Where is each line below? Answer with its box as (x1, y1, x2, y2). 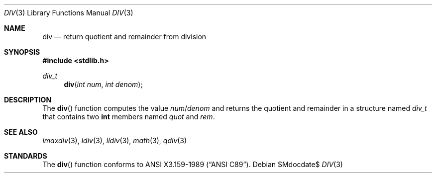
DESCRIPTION (4, 95, 52, 104)
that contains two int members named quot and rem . (42, 112, 215, 121)
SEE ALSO (4, 128, 38, 136)
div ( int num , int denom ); (64, 80, 143, 88)
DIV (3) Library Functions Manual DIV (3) (4, 8, 133, 17)
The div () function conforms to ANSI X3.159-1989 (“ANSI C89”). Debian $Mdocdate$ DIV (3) (42, 160, 343, 169)
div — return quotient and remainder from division (42, 32, 207, 41)
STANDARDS (4, 152, 47, 160)
